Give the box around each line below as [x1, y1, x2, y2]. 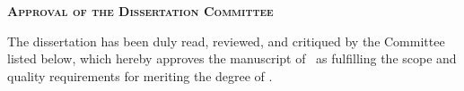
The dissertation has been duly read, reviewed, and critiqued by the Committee [7, 31, 445, 50]
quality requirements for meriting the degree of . [7, 66, 273, 85]
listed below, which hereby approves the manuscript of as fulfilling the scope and [7, 49, 457, 68]
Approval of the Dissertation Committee [7, 2, 274, 20]
